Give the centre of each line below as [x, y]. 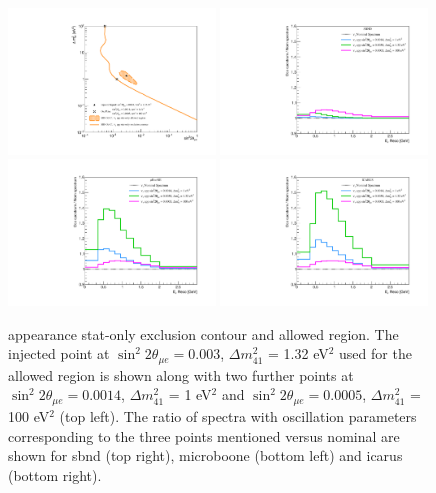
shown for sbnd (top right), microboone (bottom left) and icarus [205, 455]
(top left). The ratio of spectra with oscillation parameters [238, 415]
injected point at [59, 353]
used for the [375, 353]
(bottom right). [55, 474]
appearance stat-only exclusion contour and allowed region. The [203, 333]
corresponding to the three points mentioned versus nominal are [204, 435]
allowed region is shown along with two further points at [181, 374]
